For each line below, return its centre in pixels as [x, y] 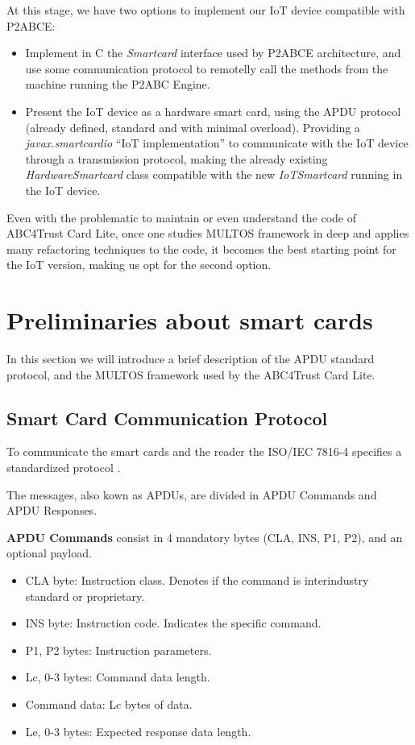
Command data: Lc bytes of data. [109, 704]
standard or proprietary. [85, 596]
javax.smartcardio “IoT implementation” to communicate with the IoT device [217, 143]
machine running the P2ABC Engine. [118, 84]
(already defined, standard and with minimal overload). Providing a [193, 127]
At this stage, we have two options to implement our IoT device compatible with [206, 10]
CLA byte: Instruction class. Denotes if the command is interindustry [197, 579]
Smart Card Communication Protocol [167, 418]
